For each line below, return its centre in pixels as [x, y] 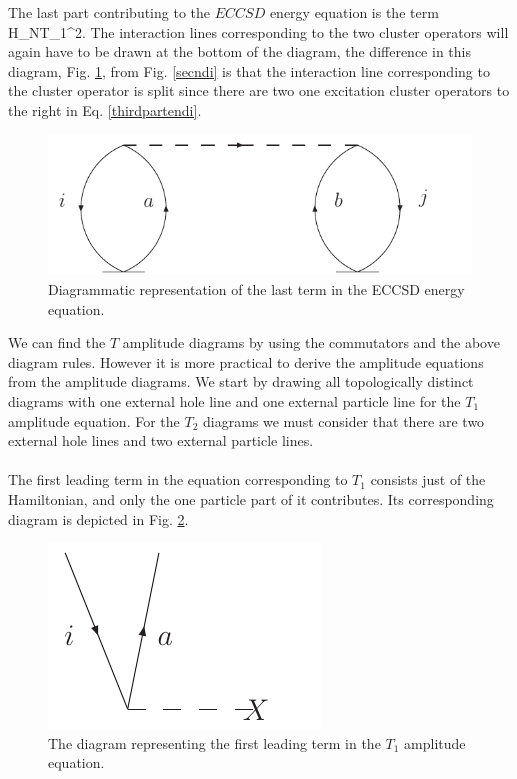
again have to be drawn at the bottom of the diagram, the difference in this [239, 51]
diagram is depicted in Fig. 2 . [98, 518]
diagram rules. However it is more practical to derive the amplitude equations [246, 361]
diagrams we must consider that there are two [343, 420]
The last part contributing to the [109, 12]
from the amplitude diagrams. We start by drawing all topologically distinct [241, 381]
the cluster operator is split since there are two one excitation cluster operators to [259, 90]
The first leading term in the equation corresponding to [178, 479]
